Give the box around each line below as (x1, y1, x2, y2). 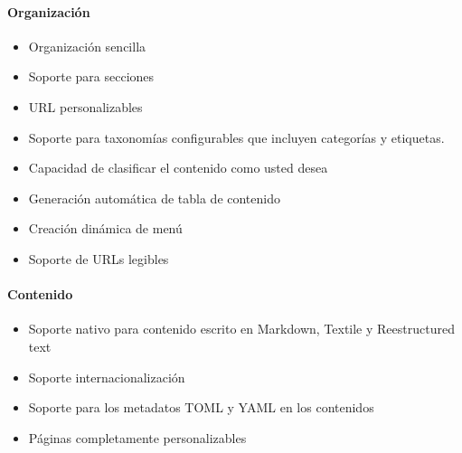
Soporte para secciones (28, 67, 155, 86)
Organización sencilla (28, 36, 146, 55)
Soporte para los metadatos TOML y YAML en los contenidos (28, 398, 374, 417)
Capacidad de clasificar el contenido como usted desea (28, 158, 328, 177)
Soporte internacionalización (28, 367, 185, 386)
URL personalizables (28, 97, 143, 116)
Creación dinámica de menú (28, 219, 183, 238)
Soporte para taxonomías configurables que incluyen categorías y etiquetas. (28, 127, 445, 146)
